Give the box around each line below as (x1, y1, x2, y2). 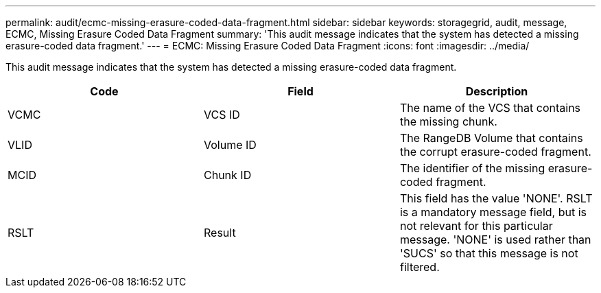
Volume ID (203, 138, 257, 152)
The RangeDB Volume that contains (399, 131, 583, 145)
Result (203, 226, 236, 239)
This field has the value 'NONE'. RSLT (399, 191, 593, 205)
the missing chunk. (399, 115, 497, 128)
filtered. (399, 260, 440, 274)
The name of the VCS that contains (399, 101, 581, 115)
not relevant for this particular (399, 219, 553, 233)
